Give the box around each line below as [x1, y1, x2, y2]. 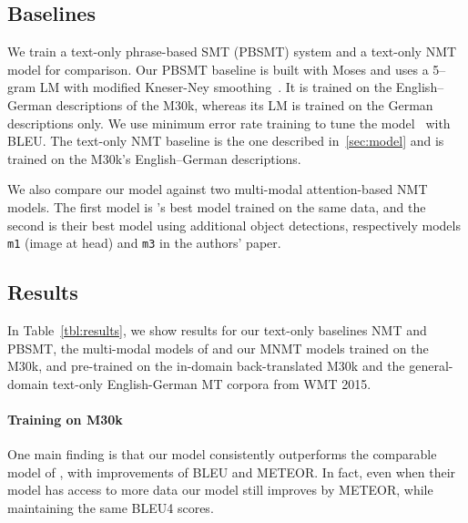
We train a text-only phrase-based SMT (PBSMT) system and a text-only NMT [7, 42, 457, 61]
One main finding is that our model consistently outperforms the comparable [7, 445, 437, 464]
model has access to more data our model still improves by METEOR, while [7, 480, 433, 499]
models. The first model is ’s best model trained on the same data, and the [7, 197, 426, 216]
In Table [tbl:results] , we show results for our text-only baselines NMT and [7, 321, 427, 339]
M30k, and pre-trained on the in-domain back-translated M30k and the [7, 356, 405, 375]
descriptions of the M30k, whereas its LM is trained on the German [56, 95, 433, 114]
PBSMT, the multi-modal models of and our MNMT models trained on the [7, 338, 429, 357]
